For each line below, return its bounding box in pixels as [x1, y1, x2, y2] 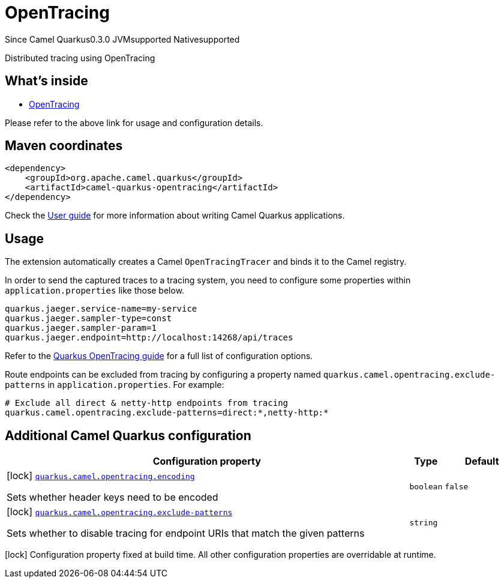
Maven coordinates [5, 138, 123, 154]
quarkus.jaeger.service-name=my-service [5, 304, 197, 314]
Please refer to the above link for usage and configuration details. [5, 117, 263, 128]
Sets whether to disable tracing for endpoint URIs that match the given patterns [7, 527, 365, 540]
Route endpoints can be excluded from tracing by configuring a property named [5, 369, 321, 380]
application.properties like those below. [5, 285, 185, 296]
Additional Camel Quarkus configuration [5, 427, 251, 443]
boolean [409, 482, 443, 491]
